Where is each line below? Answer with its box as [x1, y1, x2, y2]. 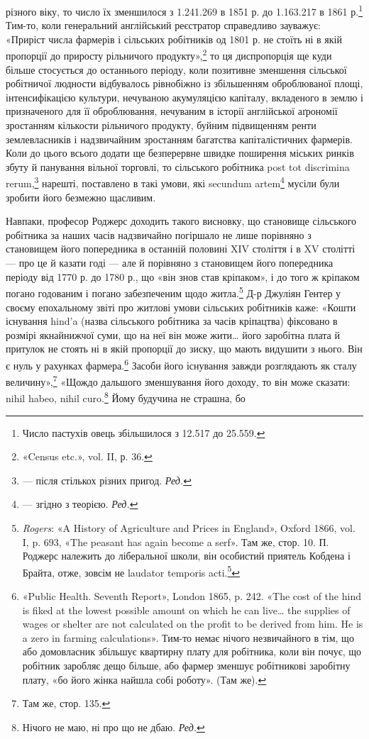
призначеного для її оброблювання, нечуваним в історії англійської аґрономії [6, 104, 338, 118]
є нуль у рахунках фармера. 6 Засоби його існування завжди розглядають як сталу [6, 355, 357, 372]
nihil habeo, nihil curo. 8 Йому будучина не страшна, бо [6, 389, 246, 406]
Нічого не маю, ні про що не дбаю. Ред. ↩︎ [22, 719, 205, 734]
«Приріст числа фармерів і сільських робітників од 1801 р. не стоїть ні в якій [6, 31, 342, 46]
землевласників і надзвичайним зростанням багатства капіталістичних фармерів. [6, 131, 353, 146]
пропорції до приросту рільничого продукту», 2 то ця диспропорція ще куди [6, 46, 332, 63]
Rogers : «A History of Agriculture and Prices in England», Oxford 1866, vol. [22, 521, 356, 535]
